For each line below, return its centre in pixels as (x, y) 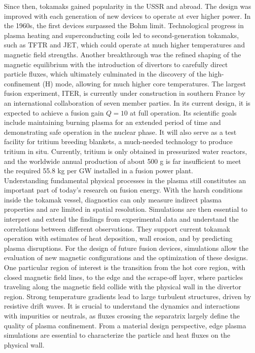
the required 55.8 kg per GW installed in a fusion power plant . (99, 171)
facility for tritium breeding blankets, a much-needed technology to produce (118, 141)
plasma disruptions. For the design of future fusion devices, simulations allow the (126, 248)
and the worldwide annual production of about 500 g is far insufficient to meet (123, 161)
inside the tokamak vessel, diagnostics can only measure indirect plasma (113, 199)
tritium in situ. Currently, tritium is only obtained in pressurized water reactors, (126, 151)
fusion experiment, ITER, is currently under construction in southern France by (125, 93)
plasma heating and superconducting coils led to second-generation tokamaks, (122, 35)
